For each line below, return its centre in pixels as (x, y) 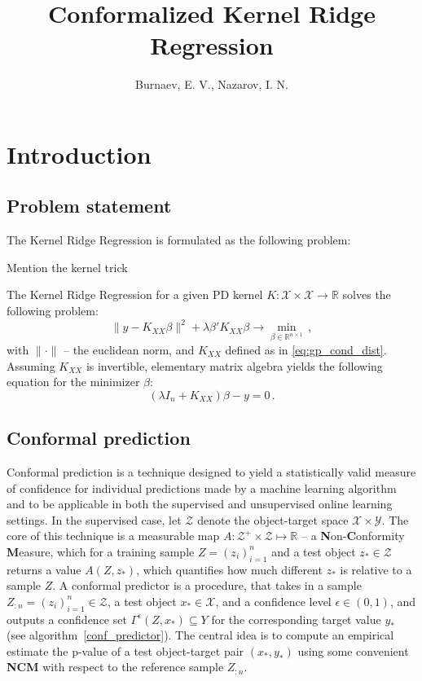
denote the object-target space (273, 519)
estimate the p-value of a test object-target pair (125, 650)
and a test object (314, 551)
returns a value (44, 569)
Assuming (31, 365)
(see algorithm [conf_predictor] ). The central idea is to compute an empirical (200, 635)
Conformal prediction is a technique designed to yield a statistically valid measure (211, 471)
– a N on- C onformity (353, 536)
